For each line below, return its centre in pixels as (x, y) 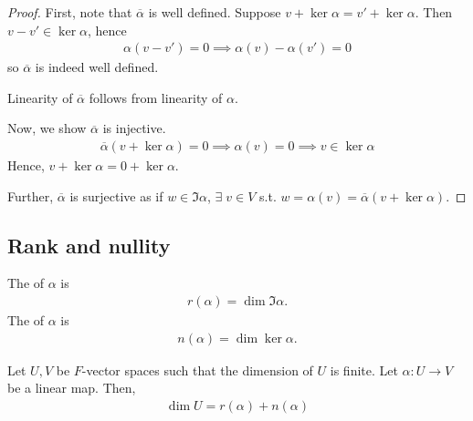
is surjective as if (116, 195)
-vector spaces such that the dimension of (197, 370)
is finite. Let (364, 370)
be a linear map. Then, (72, 388)
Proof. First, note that (70, 12)
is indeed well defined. (97, 67)
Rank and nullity (89, 245)
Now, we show (47, 128)
